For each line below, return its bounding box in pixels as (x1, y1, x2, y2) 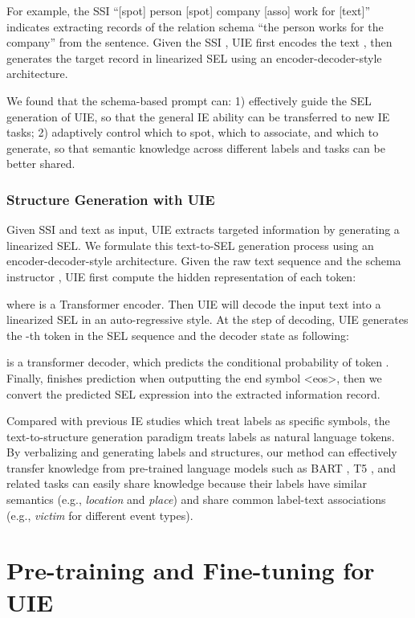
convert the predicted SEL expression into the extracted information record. (6, 385, 380, 402)
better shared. (6, 155, 75, 172)
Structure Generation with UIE (6, 189, 215, 209)
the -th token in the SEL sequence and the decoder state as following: (6, 326, 349, 343)
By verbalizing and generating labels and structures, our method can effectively (6, 444, 397, 460)
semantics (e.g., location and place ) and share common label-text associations (6, 491, 386, 508)
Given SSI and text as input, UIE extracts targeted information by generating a (6, 221, 400, 238)
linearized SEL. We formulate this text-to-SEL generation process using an (6, 236, 374, 253)
